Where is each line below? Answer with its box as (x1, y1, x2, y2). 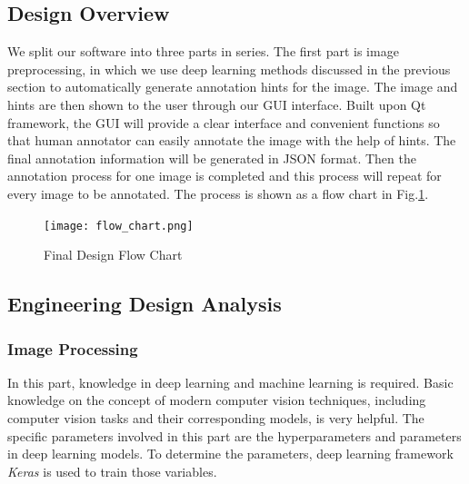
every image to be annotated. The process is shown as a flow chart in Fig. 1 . (7, 183, 429, 202)
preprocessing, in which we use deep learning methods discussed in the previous (7, 59, 451, 78)
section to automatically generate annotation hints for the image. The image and (7, 77, 458, 96)
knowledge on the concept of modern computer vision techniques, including (7, 390, 426, 410)
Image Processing (7, 337, 138, 360)
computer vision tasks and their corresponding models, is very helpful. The (7, 408, 424, 427)
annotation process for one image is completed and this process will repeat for (7, 166, 442, 185)
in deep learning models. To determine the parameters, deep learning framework (7, 444, 454, 463)
